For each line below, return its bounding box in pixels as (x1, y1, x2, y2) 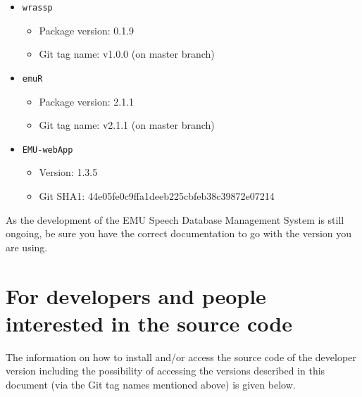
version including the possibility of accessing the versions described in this (6, 363, 325, 378)
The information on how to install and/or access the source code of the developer (6, 349, 356, 364)
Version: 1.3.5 (39, 165, 98, 179)
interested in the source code (6, 308, 292, 337)
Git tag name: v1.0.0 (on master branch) (39, 46, 215, 61)
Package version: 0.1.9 (39, 23, 135, 37)
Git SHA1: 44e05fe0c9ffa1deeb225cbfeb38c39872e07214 (39, 188, 275, 203)
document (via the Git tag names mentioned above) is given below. (6, 377, 296, 391)
